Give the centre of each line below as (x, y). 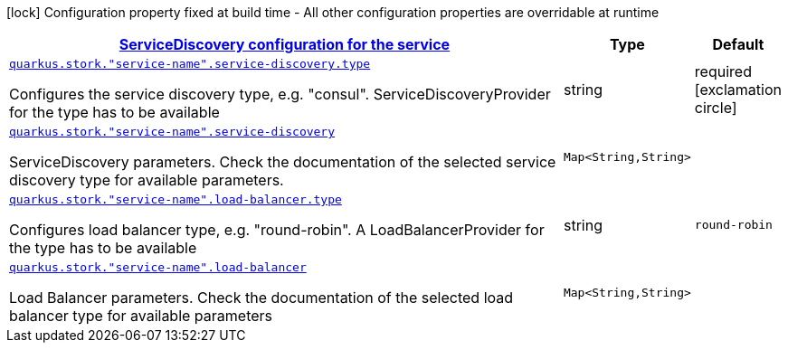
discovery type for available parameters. (147, 180)
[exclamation (738, 89)
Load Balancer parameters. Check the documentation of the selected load (261, 298)
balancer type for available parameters (141, 316)
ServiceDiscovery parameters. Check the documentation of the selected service (283, 162)
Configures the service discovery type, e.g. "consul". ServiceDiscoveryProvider (280, 94)
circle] (716, 107)
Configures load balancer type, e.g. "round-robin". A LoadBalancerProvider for (277, 230)
